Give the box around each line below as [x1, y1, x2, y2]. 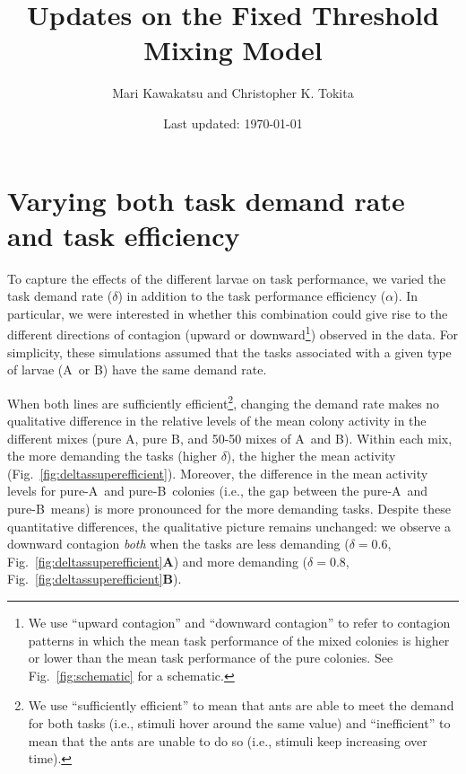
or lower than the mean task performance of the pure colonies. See [28, 648, 393, 667]
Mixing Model [143, 31, 323, 68]
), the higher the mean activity [226, 446, 396, 465]
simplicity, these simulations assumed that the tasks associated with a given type [7, 342, 452, 361]
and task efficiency [7, 216, 240, 253]
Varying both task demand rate [7, 181, 405, 218]
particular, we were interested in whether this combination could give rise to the [7, 303, 448, 322]
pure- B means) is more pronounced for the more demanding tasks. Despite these [7, 499, 451, 518]
